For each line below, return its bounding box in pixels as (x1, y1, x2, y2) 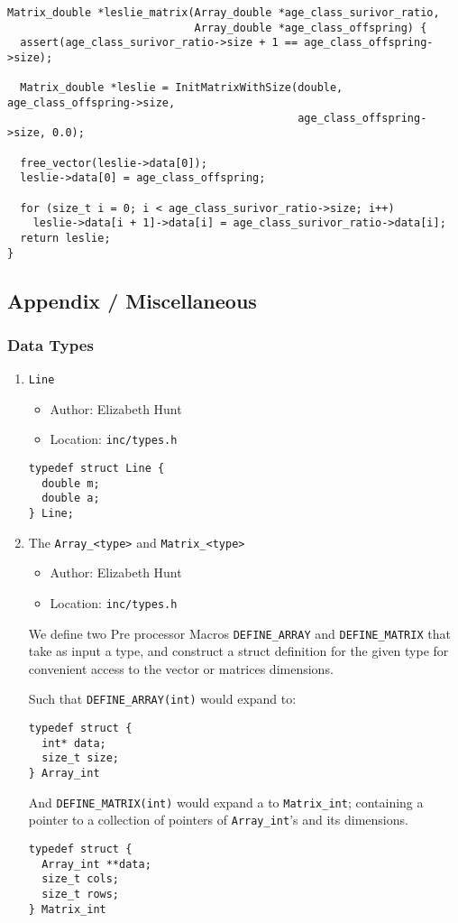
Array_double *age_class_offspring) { (194, 21, 427, 34)
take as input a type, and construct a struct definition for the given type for (28, 641, 449, 660)
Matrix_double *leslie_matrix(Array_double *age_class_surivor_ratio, (7, 6, 440, 19)
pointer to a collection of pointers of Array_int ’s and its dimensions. (28, 810, 408, 829)
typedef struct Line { (28, 462, 165, 475)
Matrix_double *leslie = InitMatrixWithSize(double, (20, 81, 343, 95)
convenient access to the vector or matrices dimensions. (28, 659, 334, 678)
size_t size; (41, 752, 120, 765)
